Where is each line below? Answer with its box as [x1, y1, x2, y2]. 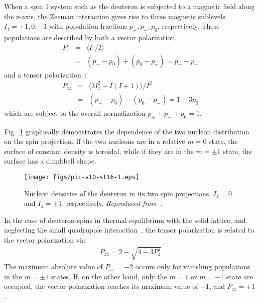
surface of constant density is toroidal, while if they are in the [4, 145, 194, 156]
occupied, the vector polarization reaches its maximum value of [4, 281, 198, 291]
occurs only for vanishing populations [135, 261, 250, 272]
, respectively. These [157, 21, 220, 31]
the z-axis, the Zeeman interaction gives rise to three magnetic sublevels [4, 11, 225, 21]
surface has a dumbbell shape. [4, 156, 96, 166]
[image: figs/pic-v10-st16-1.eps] [24, 173, 140, 181]
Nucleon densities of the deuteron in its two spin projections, [24, 188, 211, 198]
